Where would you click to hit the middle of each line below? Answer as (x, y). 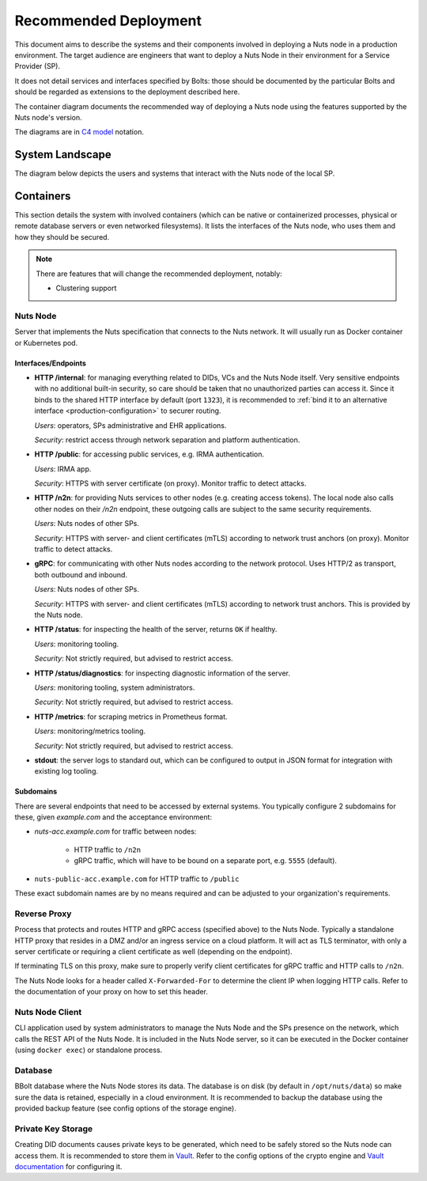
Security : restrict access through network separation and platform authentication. (167, 440)
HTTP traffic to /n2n (108, 850)
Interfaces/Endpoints (51, 363)
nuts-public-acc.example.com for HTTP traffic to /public (137, 879)
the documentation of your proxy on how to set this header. (111, 992)
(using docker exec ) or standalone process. (89, 1050)
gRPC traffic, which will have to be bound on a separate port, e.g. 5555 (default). (206, 861)
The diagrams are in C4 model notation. (79, 132)
